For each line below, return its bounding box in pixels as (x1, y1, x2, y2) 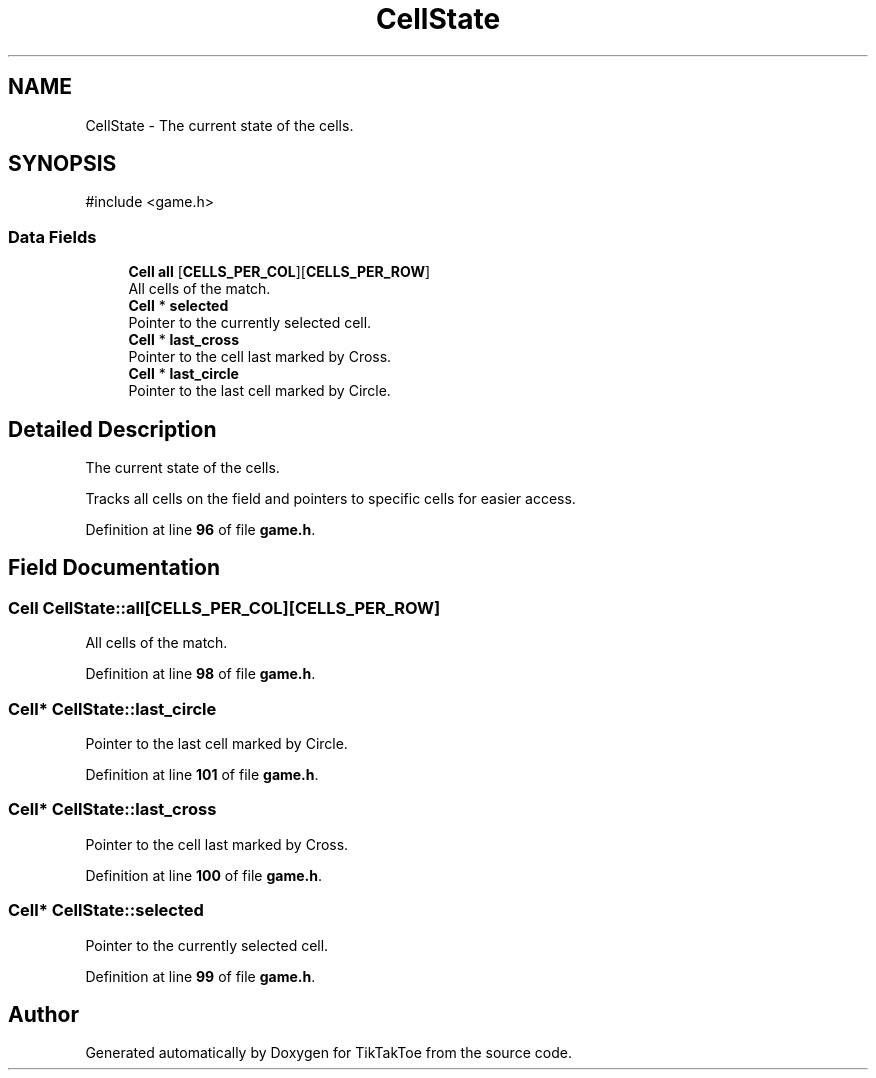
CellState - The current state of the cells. (85, 116, 354, 134)
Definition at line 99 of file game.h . (85, 967, 316, 985)
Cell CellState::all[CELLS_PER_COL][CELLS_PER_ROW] (8, 597, 441, 618)
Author (8, 1001, 79, 1027)
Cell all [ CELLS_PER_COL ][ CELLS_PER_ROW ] (128, 263, 431, 281)
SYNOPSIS (8, 151, 117, 177)
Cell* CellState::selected (8, 900, 204, 921)
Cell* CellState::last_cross (8, 799, 217, 820)
